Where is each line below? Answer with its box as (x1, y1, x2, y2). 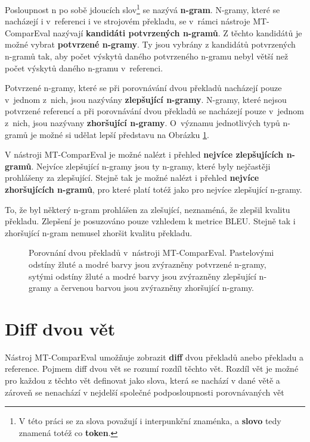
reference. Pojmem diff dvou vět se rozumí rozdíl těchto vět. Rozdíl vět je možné (5, 362, 299, 375)
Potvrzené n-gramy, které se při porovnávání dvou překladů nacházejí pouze (5, 81, 282, 94)
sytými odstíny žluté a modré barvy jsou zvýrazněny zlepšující (29, 269, 256, 282)
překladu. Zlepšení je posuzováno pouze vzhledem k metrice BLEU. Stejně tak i (5, 215, 296, 227)
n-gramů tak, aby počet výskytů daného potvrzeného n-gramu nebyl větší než (5, 50, 289, 62)
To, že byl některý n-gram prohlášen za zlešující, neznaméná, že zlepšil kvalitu (5, 203, 290, 215)
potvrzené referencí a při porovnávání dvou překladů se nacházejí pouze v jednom (5, 105, 305, 117)
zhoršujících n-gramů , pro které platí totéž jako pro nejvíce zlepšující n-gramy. (5, 183, 302, 195)
